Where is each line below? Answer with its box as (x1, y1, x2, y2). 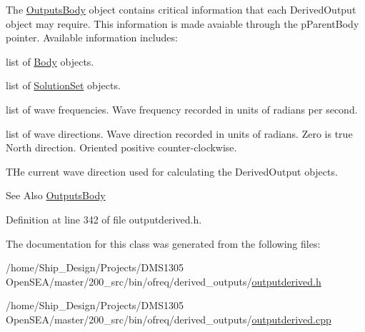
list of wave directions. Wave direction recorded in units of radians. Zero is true (6, 126, 353, 141)
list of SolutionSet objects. (6, 78, 121, 93)
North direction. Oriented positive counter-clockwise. (6, 140, 237, 155)
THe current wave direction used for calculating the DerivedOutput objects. (6, 164, 338, 178)
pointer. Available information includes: (6, 30, 178, 45)
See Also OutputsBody (6, 188, 106, 203)
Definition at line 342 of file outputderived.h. (6, 211, 202, 226)
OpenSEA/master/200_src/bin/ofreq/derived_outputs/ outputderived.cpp (6, 311, 331, 326)
